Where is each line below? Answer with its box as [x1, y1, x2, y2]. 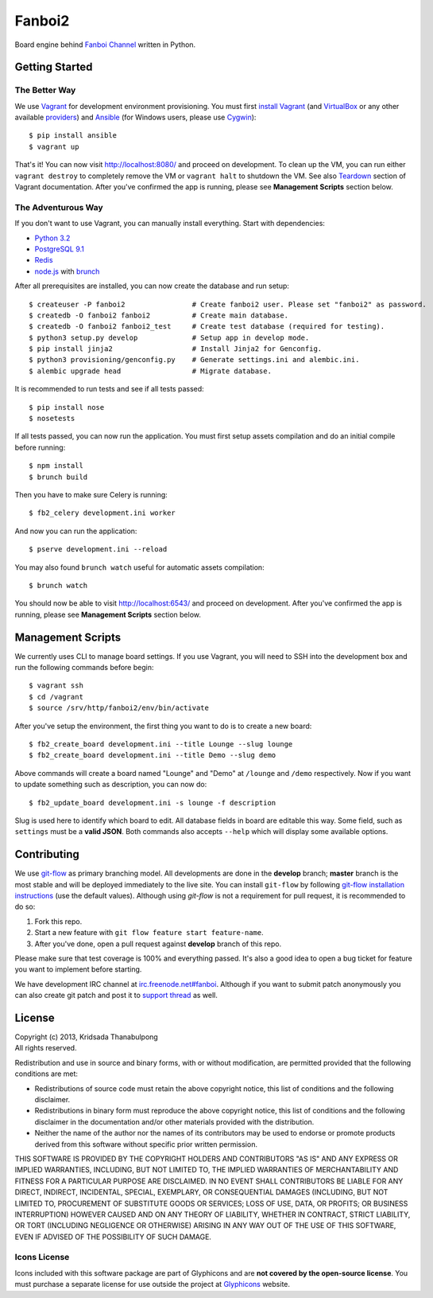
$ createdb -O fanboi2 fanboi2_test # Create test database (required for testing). [29, 322, 385, 331]
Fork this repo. [34, 916, 83, 926]
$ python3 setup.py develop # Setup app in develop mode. [29, 333, 310, 342]
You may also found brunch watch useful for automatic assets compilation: [14, 562, 265, 572]
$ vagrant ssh [29, 681, 83, 690]
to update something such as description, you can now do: [14, 780, 207, 789]
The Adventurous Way [14, 201, 103, 212]
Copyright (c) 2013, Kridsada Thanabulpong [14, 1032, 158, 1042]
